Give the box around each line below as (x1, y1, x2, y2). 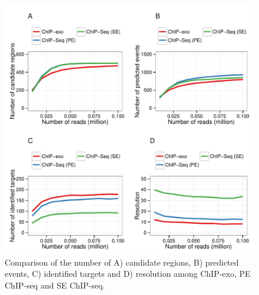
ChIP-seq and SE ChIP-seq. (5, 279, 105, 291)
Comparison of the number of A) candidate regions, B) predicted (5, 256, 239, 268)
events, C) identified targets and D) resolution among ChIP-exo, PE (5, 267, 251, 280)
